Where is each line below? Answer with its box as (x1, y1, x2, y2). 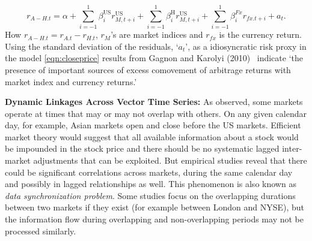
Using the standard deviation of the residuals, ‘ (5, 40, 179, 52)
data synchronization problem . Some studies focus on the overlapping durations (5, 189, 296, 201)
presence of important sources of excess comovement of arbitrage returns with (5, 63, 291, 76)
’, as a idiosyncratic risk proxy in (185, 40, 307, 52)
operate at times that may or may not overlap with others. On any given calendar (5, 107, 307, 119)
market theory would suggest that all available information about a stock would (5, 130, 299, 143)
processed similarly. (5, 224, 76, 237)
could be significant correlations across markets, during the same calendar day (5, 165, 293, 178)
